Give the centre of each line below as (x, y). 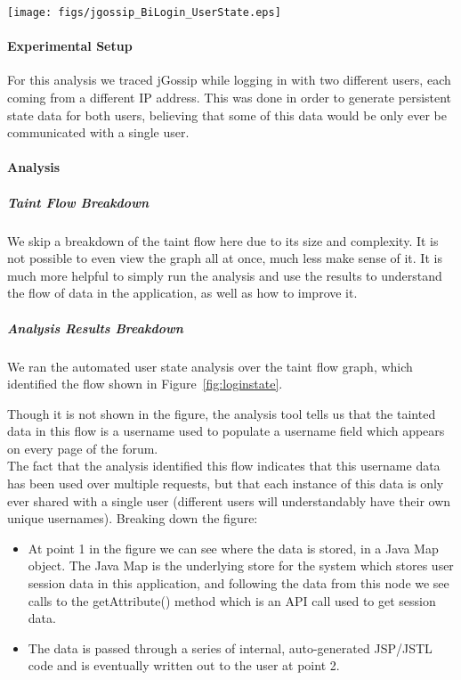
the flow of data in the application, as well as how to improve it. (182, 293)
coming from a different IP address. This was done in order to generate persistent (230, 98)
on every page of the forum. (83, 448)
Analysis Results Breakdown (95, 328)
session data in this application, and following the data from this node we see (239, 583)
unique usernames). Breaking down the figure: (133, 518)
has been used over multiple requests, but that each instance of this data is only (226, 483)
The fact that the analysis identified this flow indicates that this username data (224, 466)
